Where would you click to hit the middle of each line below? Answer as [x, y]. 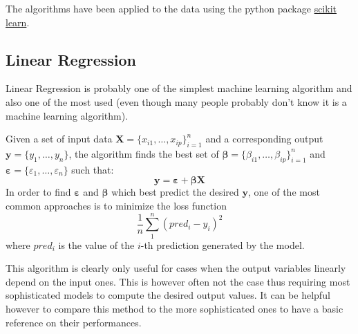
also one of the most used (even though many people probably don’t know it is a [176, 101]
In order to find [38, 192]
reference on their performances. [74, 322]
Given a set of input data [59, 139]
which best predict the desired [175, 192]
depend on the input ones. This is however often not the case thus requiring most [178, 281]
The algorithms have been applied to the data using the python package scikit [171, 8]
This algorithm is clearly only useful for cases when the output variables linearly [176, 268]
